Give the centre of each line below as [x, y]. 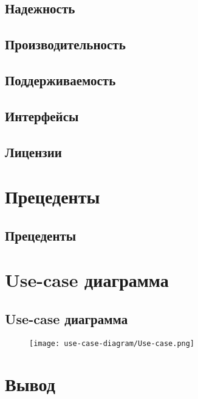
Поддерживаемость [60, 79]
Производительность [65, 44]
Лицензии [33, 151]
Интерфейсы [42, 115]
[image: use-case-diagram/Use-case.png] [112, 343]
